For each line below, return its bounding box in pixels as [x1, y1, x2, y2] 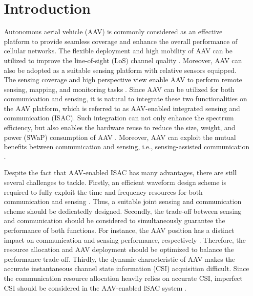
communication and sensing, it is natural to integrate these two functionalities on [4, 93, 247, 104]
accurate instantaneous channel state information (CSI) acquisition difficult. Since [4, 263, 249, 273]
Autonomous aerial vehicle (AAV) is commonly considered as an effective [4, 26, 223, 37]
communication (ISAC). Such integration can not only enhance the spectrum [4, 113, 234, 123]
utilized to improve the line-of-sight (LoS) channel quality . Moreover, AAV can [4, 55, 242, 65]
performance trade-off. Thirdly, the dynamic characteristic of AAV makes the [4, 253, 235, 264]
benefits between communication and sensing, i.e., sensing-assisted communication [4, 141, 250, 152]
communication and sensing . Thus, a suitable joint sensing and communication [4, 196, 242, 206]
